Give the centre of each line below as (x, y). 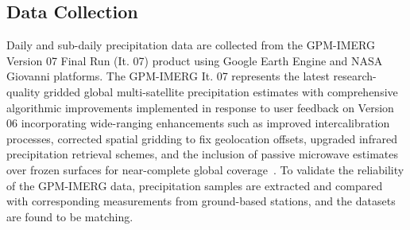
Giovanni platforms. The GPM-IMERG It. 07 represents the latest (168, 76)
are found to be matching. (70, 216)
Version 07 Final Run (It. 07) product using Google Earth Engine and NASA (195, 60)
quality (23, 91)
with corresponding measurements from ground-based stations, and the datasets (201, 201)
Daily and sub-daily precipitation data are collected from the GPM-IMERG (191, 45)
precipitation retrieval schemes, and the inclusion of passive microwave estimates (202, 154)
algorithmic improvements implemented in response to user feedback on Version (200, 107)
